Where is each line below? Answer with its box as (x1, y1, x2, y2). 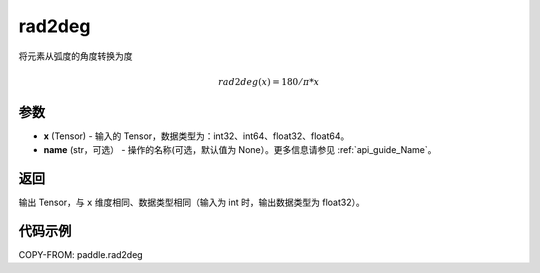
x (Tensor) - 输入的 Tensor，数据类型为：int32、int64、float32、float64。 (43, 130, 350, 142)
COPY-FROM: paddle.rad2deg (18, 249, 144, 261)
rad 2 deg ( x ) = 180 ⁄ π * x (218, 76, 320, 87)
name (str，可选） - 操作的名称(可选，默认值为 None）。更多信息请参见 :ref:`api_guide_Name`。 (43, 144, 437, 156)
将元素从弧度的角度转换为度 (18, 50, 133, 62)
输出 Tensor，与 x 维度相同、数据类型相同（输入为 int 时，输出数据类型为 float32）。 (18, 196, 365, 209)
